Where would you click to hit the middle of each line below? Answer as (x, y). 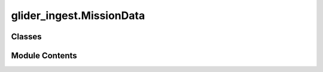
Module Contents (44, 56)
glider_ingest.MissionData (78, 15)
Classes (26, 37)
